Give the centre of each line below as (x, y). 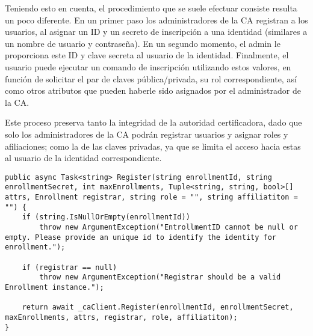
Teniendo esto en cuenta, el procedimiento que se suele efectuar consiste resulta (151, 8)
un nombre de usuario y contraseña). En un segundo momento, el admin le (143, 43)
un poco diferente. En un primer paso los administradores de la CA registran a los (156, 20)
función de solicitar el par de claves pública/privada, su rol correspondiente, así (151, 78)
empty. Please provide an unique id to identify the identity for (141, 237)
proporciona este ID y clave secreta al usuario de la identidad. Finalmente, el (147, 55)
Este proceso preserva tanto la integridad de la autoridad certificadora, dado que (153, 122)
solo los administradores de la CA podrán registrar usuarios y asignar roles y (147, 134)
